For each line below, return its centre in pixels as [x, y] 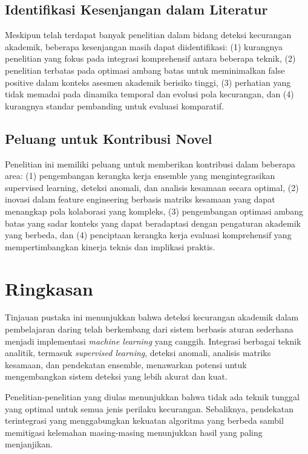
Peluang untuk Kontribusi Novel [109, 138]
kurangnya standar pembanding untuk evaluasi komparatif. [115, 105]
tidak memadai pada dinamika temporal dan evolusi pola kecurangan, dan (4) [149, 94]
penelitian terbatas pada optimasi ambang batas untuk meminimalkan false [145, 70]
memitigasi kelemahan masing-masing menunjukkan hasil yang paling [134, 432]
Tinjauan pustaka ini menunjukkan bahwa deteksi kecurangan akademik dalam [152, 317]
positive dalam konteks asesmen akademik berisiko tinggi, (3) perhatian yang [148, 82]
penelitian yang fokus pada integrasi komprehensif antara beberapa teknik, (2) [150, 58]
